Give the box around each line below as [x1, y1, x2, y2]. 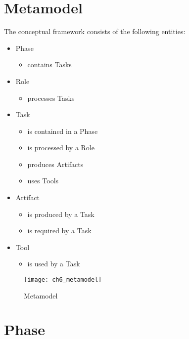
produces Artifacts [27, 159, 84, 169]
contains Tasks [27, 59, 72, 70]
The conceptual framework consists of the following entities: [4, 26, 186, 37]
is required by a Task [27, 225, 92, 236]
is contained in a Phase [27, 126, 98, 136]
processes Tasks [27, 92, 75, 103]
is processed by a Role [27, 142, 94, 153]
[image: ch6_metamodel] [24, 276, 102, 284]
